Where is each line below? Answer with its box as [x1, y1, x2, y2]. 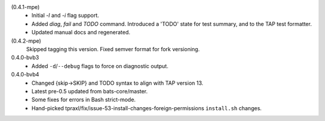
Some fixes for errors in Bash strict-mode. [31, 96, 136, 104]
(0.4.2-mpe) [11, 37, 42, 45]
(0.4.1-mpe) [11, 4, 40, 10]
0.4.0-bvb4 [11, 71, 39, 78]
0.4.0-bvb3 [11, 54, 39, 61]
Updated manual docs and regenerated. [31, 29, 131, 36]
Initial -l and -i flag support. [31, 12, 99, 19]
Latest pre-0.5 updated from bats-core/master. [31, 87, 148, 95]
